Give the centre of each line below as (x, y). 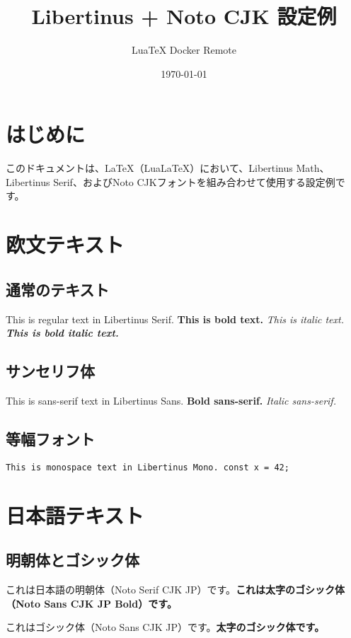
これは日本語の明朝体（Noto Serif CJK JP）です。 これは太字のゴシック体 (175, 590)
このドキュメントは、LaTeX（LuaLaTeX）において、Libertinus (149, 168)
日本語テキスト (75, 515)
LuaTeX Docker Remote (184, 50)
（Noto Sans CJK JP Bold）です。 (91, 603)
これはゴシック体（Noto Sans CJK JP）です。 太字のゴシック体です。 (165, 627)
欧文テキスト (65, 244)
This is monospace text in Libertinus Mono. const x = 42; (148, 467)
